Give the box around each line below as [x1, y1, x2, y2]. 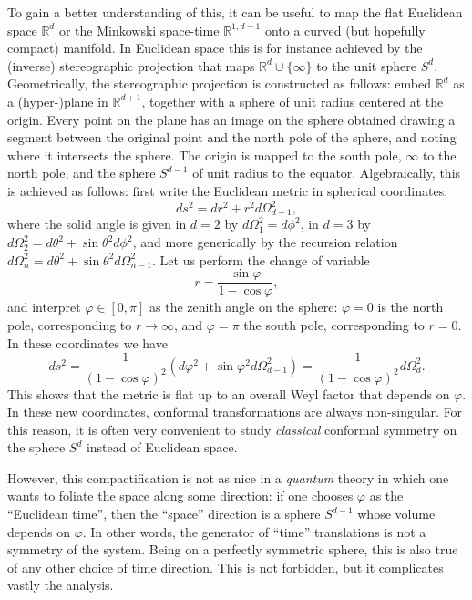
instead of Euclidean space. [86, 438, 238, 457]
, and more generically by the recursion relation [132, 233, 398, 252]
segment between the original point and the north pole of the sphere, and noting [7, 128, 457, 147]
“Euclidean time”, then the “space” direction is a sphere [7, 504, 321, 523]
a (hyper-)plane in [7, 91, 108, 110]
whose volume [357, 504, 436, 523]
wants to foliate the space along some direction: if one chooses [7, 486, 354, 505]
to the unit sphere [316, 56, 416, 75]
